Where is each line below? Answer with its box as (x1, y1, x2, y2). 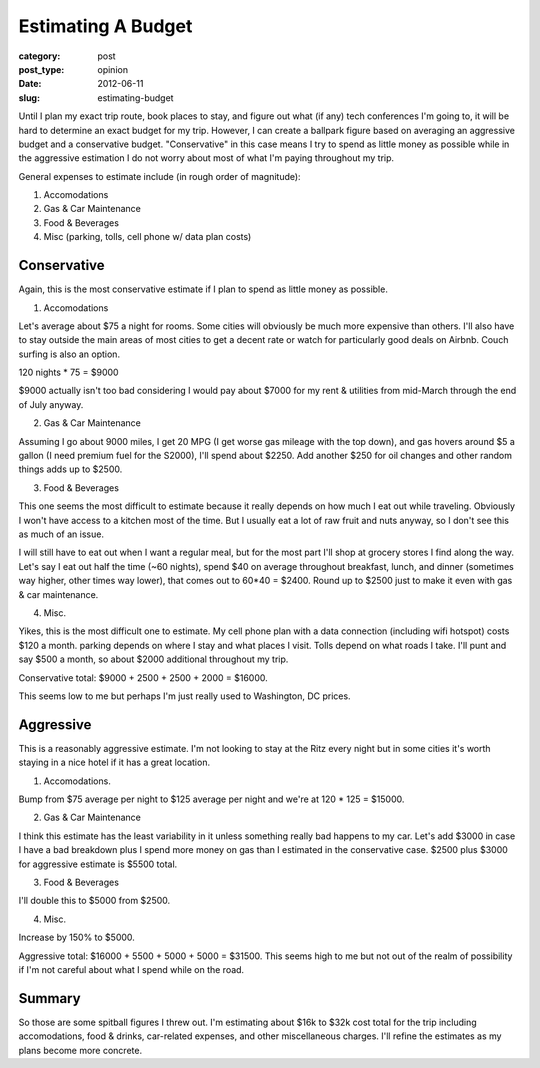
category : (18, 50, 61, 62)
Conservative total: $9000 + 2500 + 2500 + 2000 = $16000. (18, 671, 269, 684)
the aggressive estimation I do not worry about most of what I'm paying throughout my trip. (18, 152, 395, 164)
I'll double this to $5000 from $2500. (18, 895, 171, 907)
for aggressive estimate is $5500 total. (18, 858, 178, 870)
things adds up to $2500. (18, 463, 123, 475)
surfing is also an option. (18, 348, 120, 360)
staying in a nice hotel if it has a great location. (18, 756, 210, 769)
